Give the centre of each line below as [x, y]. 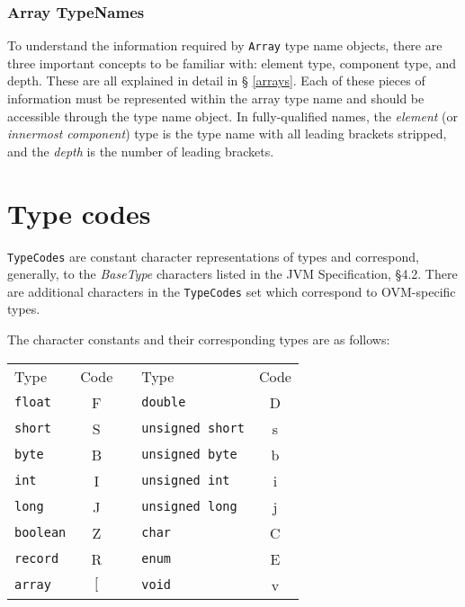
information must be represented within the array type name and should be [216, 98]
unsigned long [189, 507]
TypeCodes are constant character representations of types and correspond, [213, 256]
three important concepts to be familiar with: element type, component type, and [232, 62]
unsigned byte [189, 455]
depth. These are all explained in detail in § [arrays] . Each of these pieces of [216, 80]
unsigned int [186, 481]
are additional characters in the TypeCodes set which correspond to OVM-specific [232, 291]
